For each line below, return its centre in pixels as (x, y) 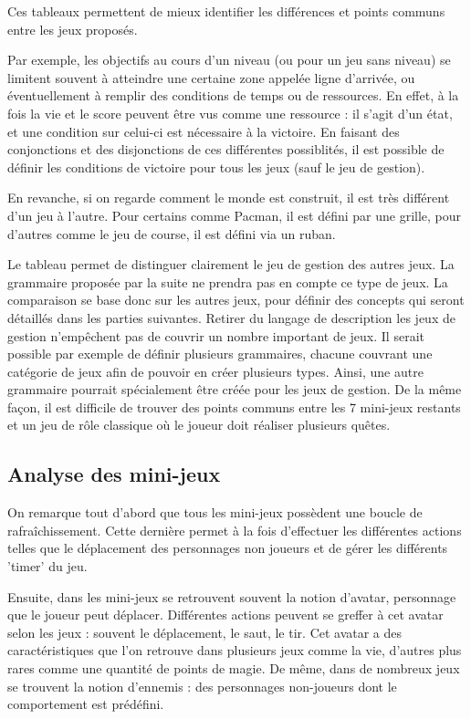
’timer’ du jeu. (47, 566)
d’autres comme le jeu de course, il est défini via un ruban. (172, 233)
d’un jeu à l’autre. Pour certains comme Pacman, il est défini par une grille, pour (235, 215)
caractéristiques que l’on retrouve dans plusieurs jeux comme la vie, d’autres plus (235, 650)
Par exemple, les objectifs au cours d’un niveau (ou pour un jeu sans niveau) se (229, 60)
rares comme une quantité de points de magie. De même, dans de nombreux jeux (234, 668)
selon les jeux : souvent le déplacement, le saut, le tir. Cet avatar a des (205, 632)
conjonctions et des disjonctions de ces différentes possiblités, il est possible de (226, 149)
